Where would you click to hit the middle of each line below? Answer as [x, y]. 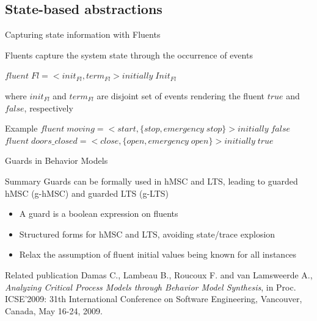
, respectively [49, 108]
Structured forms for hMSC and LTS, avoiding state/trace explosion [147, 234]
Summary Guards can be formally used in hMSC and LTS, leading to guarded [151, 181]
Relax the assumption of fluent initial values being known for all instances [158, 254]
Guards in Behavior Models [56, 160]
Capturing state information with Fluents [83, 34]
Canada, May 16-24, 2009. [54, 310]
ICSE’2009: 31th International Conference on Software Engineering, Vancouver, [154, 299]
